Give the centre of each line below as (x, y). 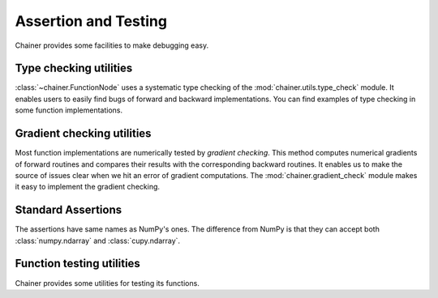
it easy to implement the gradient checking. (88, 187)
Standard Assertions (69, 210)
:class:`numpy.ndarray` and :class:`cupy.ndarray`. (98, 241)
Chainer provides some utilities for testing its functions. (107, 283)
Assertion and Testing (91, 21)
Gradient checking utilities (83, 134)
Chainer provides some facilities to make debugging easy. (112, 45)
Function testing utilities (78, 264)
